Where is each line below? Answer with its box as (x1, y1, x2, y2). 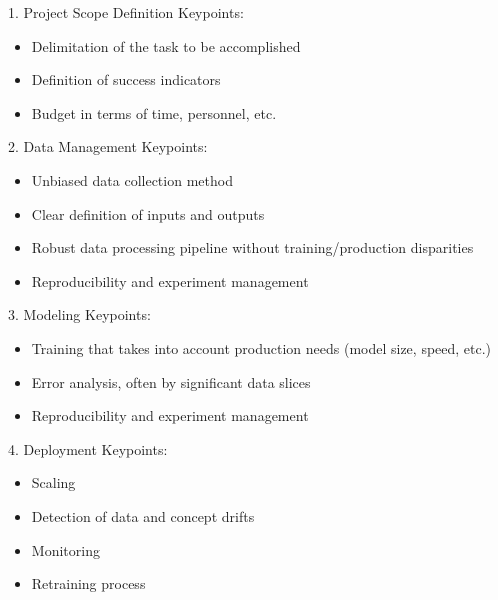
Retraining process (31, 573, 146, 594)
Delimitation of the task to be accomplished (31, 35, 301, 56)
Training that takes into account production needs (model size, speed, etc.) (31, 337, 492, 358)
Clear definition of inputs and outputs (31, 203, 265, 224)
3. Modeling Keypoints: (8, 304, 151, 325)
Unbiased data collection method (31, 169, 233, 190)
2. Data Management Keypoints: (8, 136, 208, 157)
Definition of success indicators (31, 69, 221, 90)
